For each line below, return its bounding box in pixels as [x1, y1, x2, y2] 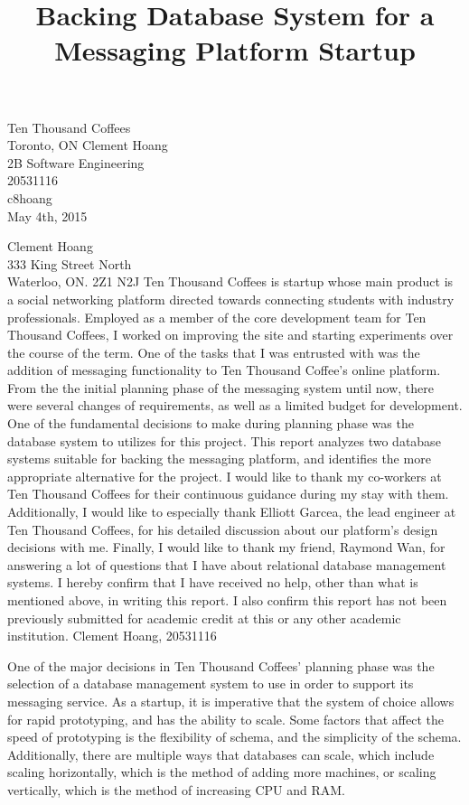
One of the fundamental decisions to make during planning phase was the [7, 414, 414, 433]
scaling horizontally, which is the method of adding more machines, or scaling [7, 763, 436, 782]
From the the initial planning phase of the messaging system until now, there [7, 378, 434, 397]
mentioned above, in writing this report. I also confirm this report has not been [7, 591, 447, 609]
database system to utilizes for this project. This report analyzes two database [7, 431, 441, 450]
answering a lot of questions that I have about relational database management [7, 555, 446, 574]
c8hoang [7, 188, 52, 207]
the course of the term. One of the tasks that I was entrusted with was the [7, 342, 420, 361]
